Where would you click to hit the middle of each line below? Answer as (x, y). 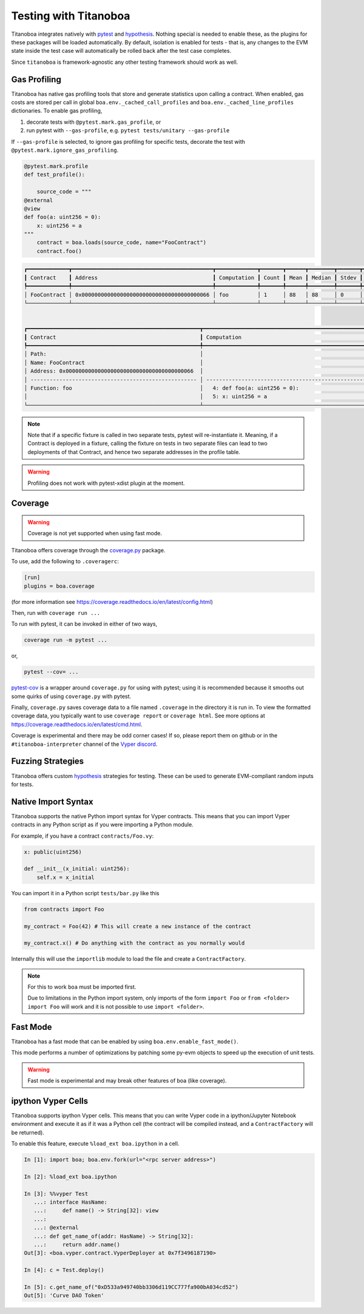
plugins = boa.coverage (59, 586)
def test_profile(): (54, 175)
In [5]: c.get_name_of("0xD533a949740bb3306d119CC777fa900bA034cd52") (131, 1287)
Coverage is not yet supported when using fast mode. (95, 533)
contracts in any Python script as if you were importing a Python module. (102, 825)
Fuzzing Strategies (48, 761)
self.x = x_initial (66, 877)
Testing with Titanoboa (71, 16)
